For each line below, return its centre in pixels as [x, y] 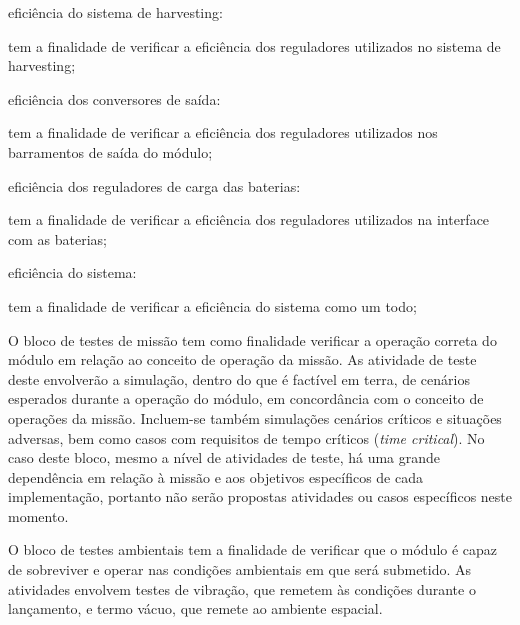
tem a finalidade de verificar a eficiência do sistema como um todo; [212, 305]
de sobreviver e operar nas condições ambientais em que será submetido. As [240, 569]
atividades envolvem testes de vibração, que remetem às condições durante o [242, 588]
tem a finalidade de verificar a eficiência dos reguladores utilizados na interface [249, 219]
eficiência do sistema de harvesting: [115, 12]
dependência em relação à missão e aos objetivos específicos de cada [215, 476]
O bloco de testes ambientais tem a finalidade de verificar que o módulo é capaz [253, 549]
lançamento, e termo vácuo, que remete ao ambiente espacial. [195, 608]
